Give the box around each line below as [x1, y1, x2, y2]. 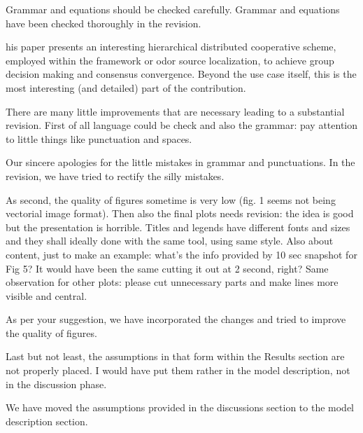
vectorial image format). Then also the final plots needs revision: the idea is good [6, 206, 354, 221]
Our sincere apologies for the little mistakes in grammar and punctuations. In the [6, 155, 355, 170]
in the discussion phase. [6, 376, 107, 391]
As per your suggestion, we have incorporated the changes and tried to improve [6, 312, 346, 327]
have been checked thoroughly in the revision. [6, 15, 201, 30]
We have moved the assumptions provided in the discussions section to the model [6, 400, 355, 415]
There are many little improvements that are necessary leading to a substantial [6, 104, 345, 118]
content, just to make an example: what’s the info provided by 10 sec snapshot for [6, 247, 357, 261]
